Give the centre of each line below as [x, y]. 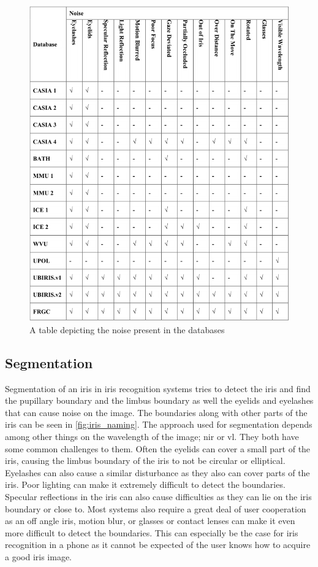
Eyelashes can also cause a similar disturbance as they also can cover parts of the [157, 472]
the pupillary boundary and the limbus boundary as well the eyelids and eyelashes [159, 400]
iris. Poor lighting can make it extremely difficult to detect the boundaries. [145, 484]
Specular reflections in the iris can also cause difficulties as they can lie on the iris [158, 497]
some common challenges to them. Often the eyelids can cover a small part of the [158, 448]
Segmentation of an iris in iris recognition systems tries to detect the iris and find [158, 388]
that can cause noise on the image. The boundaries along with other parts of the [156, 412]
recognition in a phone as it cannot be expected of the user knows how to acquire [158, 545]
